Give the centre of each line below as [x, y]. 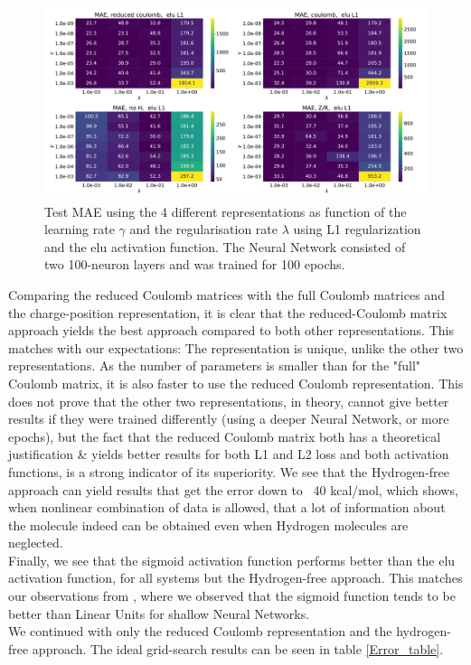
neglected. [36, 543]
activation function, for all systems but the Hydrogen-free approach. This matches [235, 578]
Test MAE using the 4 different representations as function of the [226, 211]
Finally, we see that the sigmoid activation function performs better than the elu [232, 560]
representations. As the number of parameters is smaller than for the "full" [215, 365]
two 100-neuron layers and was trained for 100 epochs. [195, 264]
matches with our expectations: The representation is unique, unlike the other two [236, 347]
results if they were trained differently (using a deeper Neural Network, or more [229, 419]
